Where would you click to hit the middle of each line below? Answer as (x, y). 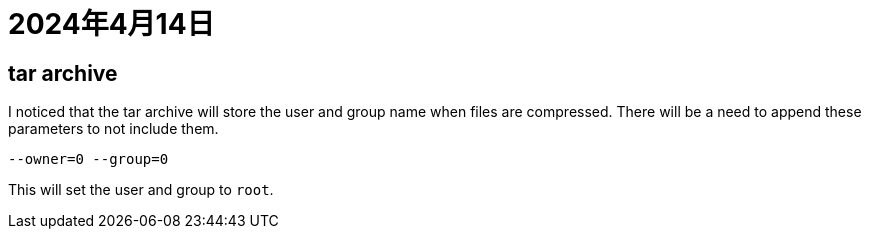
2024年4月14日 (111, 24)
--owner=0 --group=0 (88, 159)
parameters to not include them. (113, 129)
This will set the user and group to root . (141, 190)
